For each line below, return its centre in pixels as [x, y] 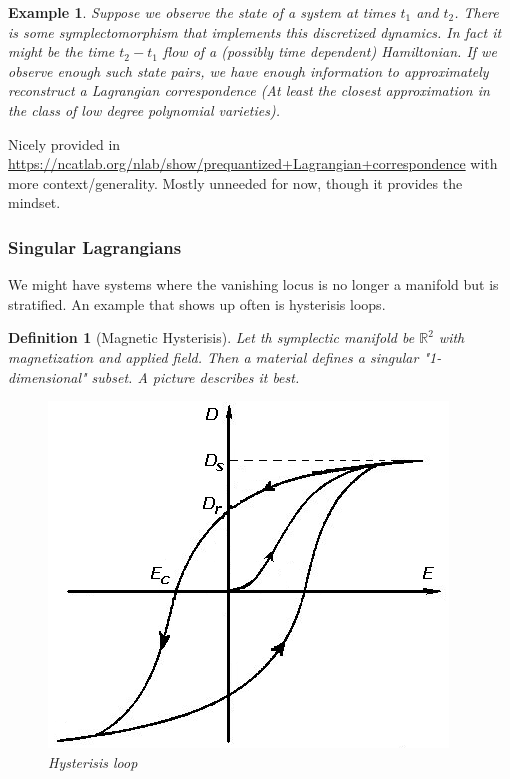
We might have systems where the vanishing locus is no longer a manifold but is [253, 284]
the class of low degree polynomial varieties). [144, 109]
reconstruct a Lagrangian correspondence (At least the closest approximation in [249, 90]
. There [476, 12]
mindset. [34, 202]
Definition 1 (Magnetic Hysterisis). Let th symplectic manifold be [211, 337]
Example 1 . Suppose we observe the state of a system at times [202, 12]
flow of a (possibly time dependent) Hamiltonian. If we [329, 51]
